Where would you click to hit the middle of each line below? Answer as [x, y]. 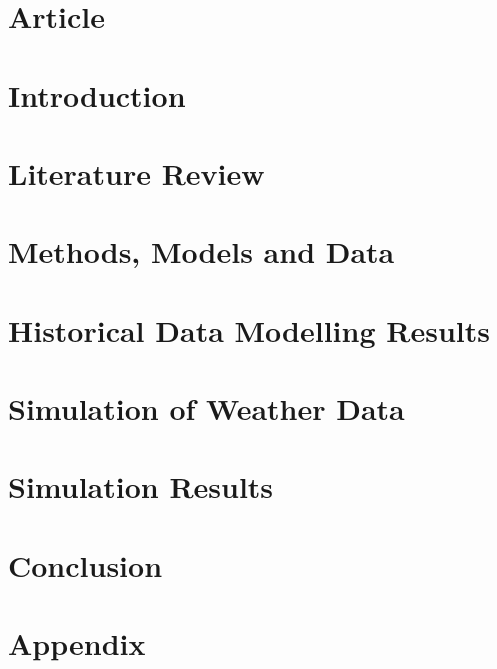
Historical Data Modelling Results [249, 329]
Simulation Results [141, 486]
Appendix [77, 643]
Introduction [97, 94]
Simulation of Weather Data [206, 408]
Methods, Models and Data [201, 251]
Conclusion [85, 564]
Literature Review [136, 172]
